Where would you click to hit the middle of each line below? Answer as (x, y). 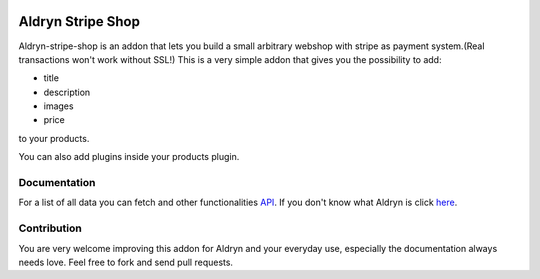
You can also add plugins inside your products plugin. (129, 157)
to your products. (54, 138)
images (58, 106)
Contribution (50, 228)
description (67, 92)
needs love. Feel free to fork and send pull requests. (126, 262)
